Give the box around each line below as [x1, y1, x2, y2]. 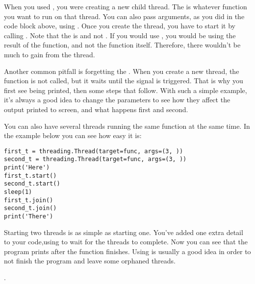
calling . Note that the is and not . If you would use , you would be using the [4, 30, 236, 40]
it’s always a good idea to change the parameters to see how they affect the [4, 95, 230, 105]
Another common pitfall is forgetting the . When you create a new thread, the [4, 66, 239, 76]
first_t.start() [4, 172, 57, 179]
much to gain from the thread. [4, 49, 95, 59]
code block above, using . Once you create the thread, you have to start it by [4, 21, 235, 31]
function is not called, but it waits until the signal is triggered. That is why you [4, 75, 243, 86]
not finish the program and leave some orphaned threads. [4, 256, 176, 266]
